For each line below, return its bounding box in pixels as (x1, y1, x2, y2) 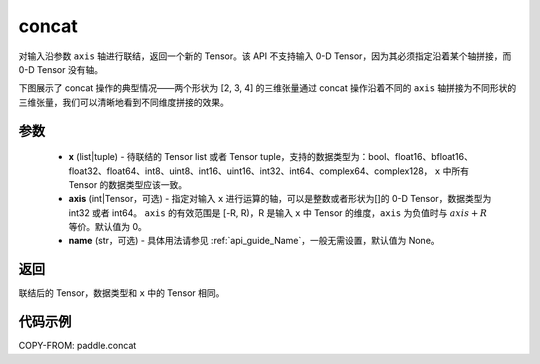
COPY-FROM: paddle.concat (18, 340, 137, 352)
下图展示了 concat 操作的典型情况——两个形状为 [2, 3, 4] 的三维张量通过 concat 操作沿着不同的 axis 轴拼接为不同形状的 (18, 82, 517, 94)
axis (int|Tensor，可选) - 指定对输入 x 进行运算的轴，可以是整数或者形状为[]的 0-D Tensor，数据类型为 (68, 193, 492, 205)
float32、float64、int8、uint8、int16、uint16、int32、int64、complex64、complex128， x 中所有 (68, 165, 470, 177)
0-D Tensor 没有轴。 (18, 63, 104, 75)
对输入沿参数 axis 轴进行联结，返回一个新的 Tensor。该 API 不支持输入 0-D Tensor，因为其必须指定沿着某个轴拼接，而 (18, 50, 512, 62)
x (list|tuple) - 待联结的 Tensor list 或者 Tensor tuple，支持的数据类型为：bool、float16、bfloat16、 (68, 151, 474, 163)
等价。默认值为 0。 (68, 221, 147, 233)
